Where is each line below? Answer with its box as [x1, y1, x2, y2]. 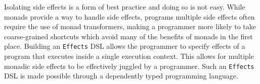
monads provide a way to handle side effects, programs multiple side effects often [4, 11, 255, 22]
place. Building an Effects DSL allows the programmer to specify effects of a [4, 41, 245, 51]
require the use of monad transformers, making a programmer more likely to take [4, 21, 256, 32]
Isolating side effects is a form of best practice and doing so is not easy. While [4, 2, 245, 12]
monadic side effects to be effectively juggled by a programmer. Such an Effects [4, 60, 254, 71]
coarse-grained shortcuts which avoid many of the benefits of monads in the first [4, 31, 253, 41]
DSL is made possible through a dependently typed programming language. [4, 70, 238, 81]
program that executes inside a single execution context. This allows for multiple [4, 51, 254, 61]
